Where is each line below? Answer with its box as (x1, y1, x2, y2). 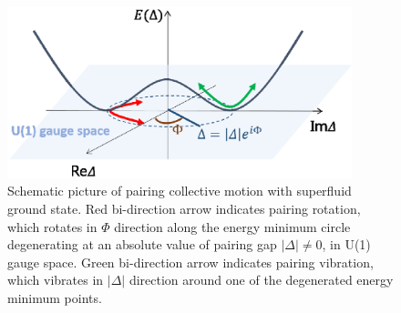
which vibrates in (7, 270, 104, 289)
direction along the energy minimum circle (114, 217, 351, 236)
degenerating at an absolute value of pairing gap (7, 235, 277, 254)
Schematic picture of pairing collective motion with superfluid (7, 181, 352, 200)
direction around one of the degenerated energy (129, 270, 394, 289)
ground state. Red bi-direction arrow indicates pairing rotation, (7, 199, 361, 218)
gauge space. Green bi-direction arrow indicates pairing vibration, (7, 252, 374, 271)
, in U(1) (322, 235, 371, 254)
